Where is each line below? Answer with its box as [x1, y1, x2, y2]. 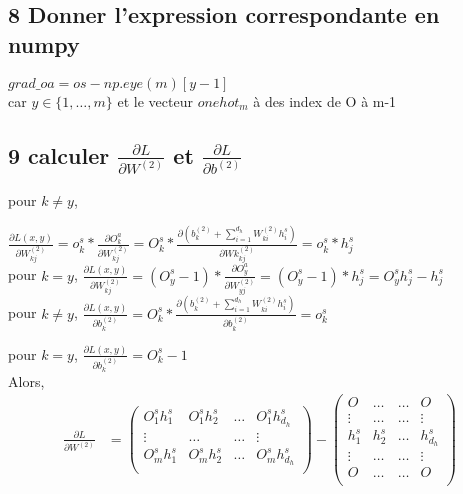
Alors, [8, 370, 45, 391]
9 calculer [8, 139, 110, 170]
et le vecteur [117, 90, 193, 111]
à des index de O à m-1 [253, 90, 397, 111]
